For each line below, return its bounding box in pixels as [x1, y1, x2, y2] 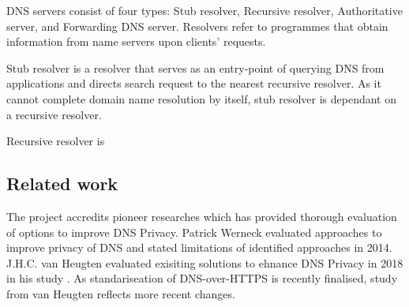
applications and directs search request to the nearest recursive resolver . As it [6, 75, 381, 92]
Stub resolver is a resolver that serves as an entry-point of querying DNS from [6, 59, 385, 76]
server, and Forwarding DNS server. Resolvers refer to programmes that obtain [6, 17, 388, 34]
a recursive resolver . [6, 106, 102, 122]
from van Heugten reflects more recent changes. [6, 285, 235, 301]
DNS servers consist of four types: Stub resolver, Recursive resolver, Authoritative [6, 2, 403, 18]
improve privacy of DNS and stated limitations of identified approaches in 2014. [6, 239, 392, 256]
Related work [6, 171, 118, 196]
